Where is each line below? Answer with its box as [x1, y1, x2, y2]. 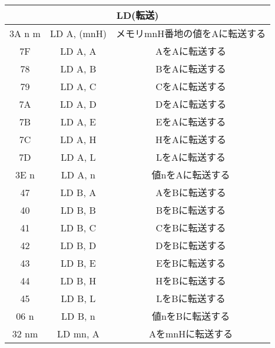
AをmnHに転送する [148, 327, 233, 340]
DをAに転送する [155, 97, 227, 111]
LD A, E [60, 114, 97, 128]
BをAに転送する [155, 62, 226, 75]
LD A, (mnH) [49, 26, 107, 40]
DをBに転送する [155, 238, 226, 252]
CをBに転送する [155, 221, 226, 234]
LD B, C [60, 220, 96, 234]
